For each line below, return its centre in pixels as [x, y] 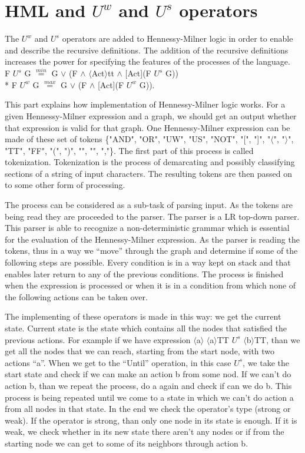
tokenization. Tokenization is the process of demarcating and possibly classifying [150, 162]
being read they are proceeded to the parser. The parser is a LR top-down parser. [152, 216]
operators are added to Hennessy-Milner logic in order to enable [178, 38]
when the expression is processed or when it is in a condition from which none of [150, 285]
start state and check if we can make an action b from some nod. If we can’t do [148, 374]
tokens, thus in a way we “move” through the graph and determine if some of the [151, 251]
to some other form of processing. [65, 185]
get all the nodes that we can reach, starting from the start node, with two [140, 351]
